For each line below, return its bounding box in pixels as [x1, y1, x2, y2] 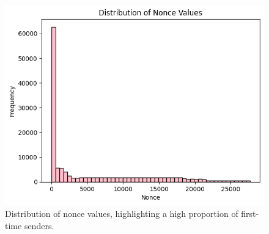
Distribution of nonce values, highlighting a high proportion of [5, 207, 238, 220]
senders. [24, 219, 54, 232]
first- [241, 207, 259, 220]
